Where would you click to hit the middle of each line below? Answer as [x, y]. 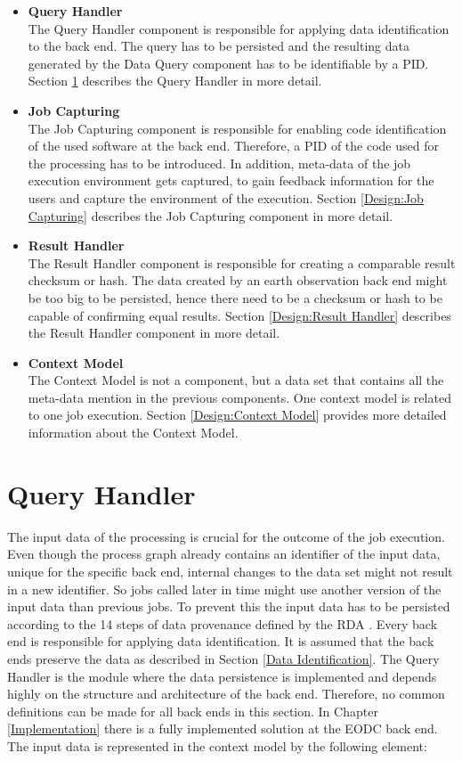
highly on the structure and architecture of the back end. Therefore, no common [226, 694]
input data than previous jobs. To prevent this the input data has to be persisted [229, 606]
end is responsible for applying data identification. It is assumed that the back [221, 641]
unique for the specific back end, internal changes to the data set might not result [230, 571]
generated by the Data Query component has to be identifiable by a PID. [228, 63]
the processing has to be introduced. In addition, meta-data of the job [219, 163]
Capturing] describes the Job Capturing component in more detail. [211, 215]
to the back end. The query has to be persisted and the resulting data [219, 46]
